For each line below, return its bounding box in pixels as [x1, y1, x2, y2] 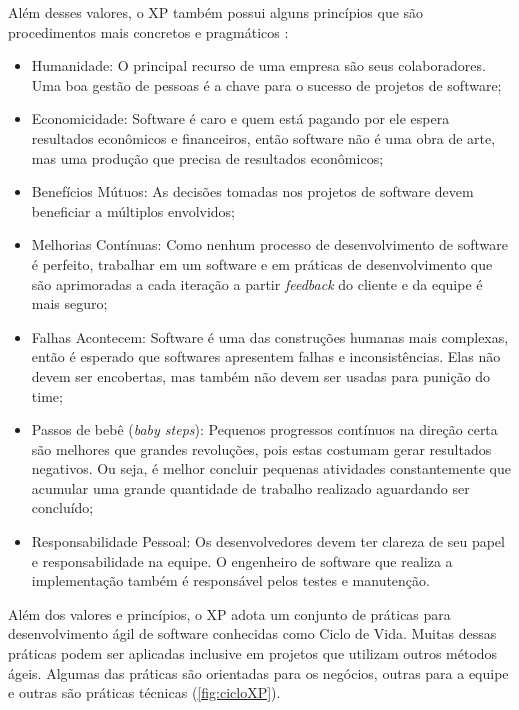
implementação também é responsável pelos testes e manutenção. [31, 570, 430, 591]
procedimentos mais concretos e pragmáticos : [8, 21, 289, 42]
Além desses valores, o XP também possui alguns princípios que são [8, 2, 424, 22]
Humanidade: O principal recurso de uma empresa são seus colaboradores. [31, 55, 486, 76]
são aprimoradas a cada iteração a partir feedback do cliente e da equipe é [31, 273, 483, 294]
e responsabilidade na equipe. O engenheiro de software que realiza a [31, 550, 453, 571]
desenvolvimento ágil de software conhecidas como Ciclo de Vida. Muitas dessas [8, 623, 497, 644]
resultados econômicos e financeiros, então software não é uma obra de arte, [31, 127, 496, 148]
